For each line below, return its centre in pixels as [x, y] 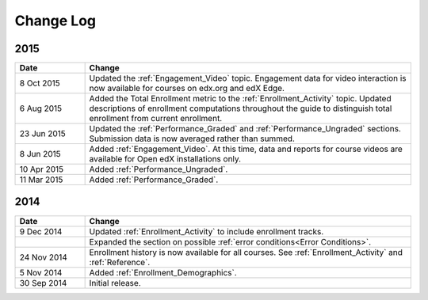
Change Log [55, 21]
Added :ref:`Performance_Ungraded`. [159, 169]
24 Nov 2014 [43, 257]
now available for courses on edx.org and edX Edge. [187, 89]
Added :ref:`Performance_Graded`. [154, 180]
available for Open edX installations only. [165, 159]
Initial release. [115, 283]
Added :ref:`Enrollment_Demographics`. [163, 272]
